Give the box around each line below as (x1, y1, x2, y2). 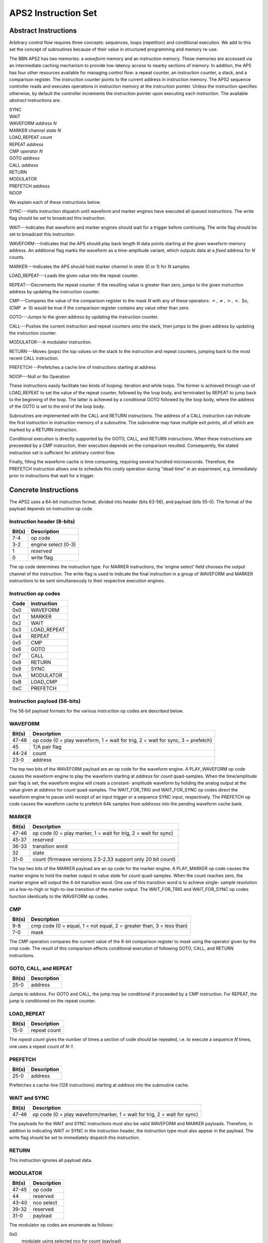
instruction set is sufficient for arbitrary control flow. (9, 449, 116, 455)
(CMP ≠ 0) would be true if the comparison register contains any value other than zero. (9, 305, 190, 311)
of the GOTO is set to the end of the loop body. (9, 403, 105, 410)
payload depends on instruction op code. (9, 506, 94, 512)
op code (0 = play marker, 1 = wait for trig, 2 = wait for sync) (32, 830, 173, 837)
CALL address (9, 162, 39, 168)
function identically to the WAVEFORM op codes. (9, 893, 109, 899)
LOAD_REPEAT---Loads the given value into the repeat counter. (9, 272, 139, 278)
